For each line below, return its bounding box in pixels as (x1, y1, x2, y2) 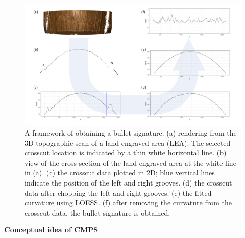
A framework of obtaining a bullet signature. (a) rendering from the (24, 127, 237, 138)
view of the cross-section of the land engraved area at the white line (24, 157, 236, 168)
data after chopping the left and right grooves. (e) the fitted (24, 187, 212, 198)
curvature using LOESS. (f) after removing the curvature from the (24, 197, 232, 208)
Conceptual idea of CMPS (4, 224, 99, 235)
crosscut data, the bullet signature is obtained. (24, 207, 170, 218)
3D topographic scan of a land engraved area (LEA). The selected (24, 137, 231, 148)
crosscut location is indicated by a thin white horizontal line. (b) (24, 147, 227, 158)
